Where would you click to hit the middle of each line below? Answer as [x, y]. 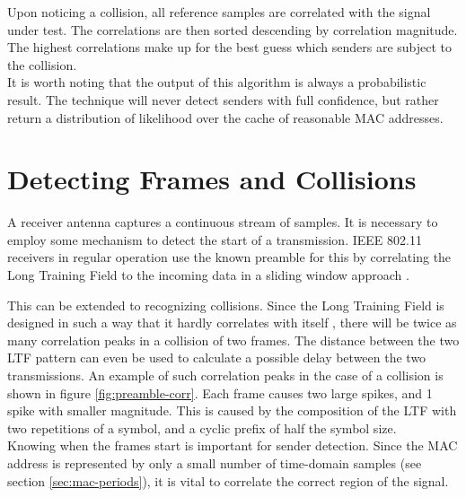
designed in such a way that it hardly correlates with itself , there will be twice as [232, 323]
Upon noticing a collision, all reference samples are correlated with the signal [219, 12]
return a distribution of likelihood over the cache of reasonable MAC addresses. [225, 117]
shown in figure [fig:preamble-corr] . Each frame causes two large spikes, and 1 [220, 392]
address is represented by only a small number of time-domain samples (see [215, 463]
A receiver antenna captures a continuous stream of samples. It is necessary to [223, 222]
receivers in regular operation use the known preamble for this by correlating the [229, 257]
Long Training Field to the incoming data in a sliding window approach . [208, 275]
